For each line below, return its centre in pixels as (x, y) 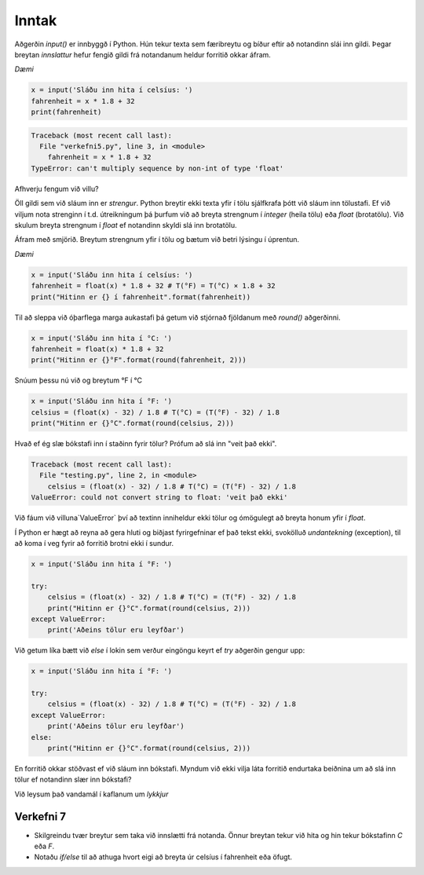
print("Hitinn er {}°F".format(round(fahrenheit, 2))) (139, 360)
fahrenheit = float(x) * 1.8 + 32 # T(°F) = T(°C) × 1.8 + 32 (153, 286)
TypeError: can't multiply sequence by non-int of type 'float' (157, 168)
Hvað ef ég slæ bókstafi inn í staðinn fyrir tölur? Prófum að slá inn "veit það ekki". (146, 444)
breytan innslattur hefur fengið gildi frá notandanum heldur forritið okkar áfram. (143, 54)
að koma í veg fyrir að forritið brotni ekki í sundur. (94, 543)
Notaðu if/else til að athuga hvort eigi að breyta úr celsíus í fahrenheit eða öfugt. (163, 857)
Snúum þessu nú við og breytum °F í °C (79, 380)
